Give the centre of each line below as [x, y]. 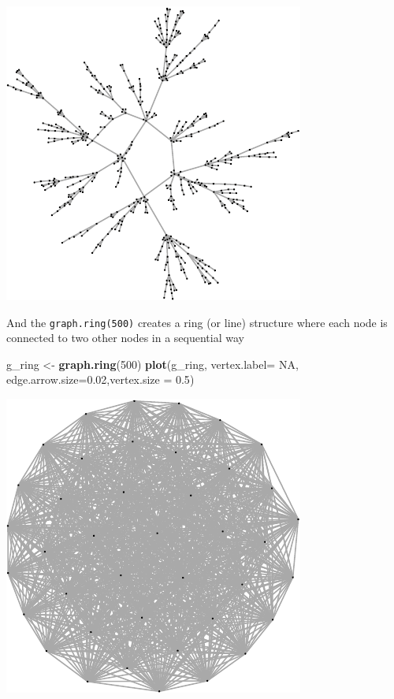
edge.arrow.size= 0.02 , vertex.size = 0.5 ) [100, 379]
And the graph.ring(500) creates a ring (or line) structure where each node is [197, 322]
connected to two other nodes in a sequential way [125, 338]
